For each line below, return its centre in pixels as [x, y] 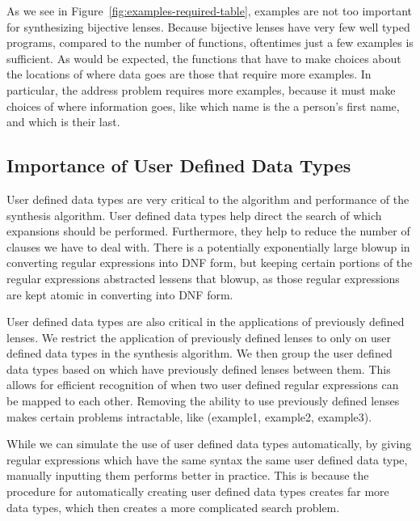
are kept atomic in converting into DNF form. [120, 294]
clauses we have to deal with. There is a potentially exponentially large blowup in [208, 246]
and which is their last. [63, 122]
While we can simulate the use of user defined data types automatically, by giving [209, 444]
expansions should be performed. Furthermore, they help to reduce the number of [208, 231]
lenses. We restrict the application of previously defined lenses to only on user [199, 337]
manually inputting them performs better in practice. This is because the [188, 475]
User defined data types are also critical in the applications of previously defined [206, 322]
